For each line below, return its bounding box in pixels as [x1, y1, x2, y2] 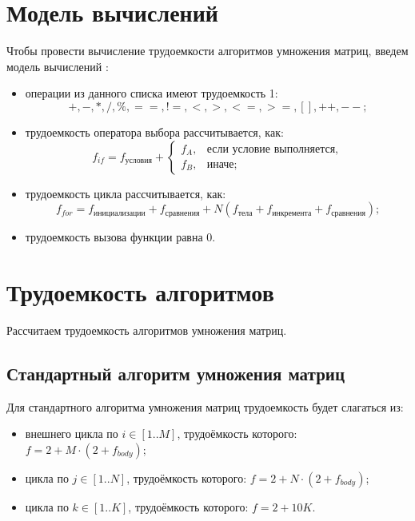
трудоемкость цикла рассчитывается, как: [25, 185, 226, 201]
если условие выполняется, [206, 143, 338, 155]
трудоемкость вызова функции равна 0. [25, 229, 216, 245]
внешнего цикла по [25, 425, 118, 442]
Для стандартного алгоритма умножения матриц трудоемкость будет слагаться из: [6, 398, 404, 415]
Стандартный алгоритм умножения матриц [6, 360, 345, 385]
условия [125, 156, 152, 165]
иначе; [206, 159, 237, 171]
